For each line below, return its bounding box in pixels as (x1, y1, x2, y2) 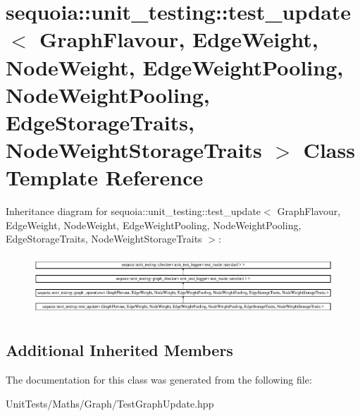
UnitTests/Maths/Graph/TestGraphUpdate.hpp (6, 396, 214, 410)
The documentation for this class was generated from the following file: (6, 372, 312, 386)
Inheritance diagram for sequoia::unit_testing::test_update (6, 204, 261, 219)
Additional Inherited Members (6, 339, 233, 361)
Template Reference (6, 163, 204, 192)
